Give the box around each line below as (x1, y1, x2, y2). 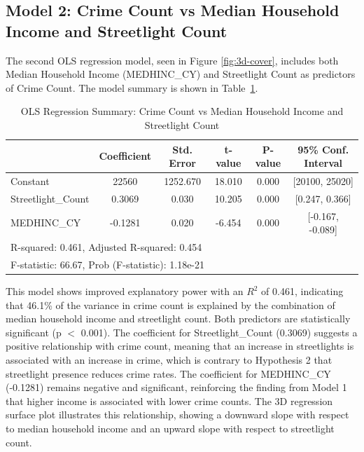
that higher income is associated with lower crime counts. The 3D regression (6, 393, 333, 408)
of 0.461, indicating (261, 284, 344, 299)
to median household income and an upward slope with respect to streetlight (6, 421, 335, 435)
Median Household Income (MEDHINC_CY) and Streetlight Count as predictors (6, 67, 356, 81)
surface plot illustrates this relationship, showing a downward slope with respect (6, 407, 349, 422)
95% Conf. (297, 142, 349, 156)
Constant (10, 174, 50, 188)
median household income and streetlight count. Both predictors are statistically (6, 311, 351, 326)
